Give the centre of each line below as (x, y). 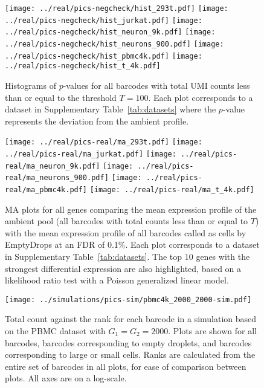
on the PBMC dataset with (55, 331)
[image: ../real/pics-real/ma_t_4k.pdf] (172, 189)
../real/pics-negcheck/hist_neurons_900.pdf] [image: (114, 44)
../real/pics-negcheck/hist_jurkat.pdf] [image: (104, 20)
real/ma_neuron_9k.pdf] (53, 166)
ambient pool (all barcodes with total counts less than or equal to (127, 221)
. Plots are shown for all (212, 331)
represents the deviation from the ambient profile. (97, 121)
